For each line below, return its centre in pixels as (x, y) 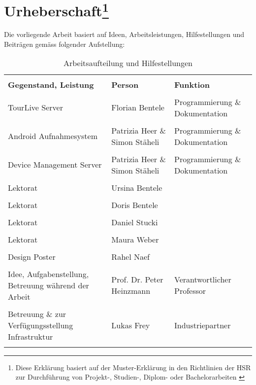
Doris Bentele (135, 205)
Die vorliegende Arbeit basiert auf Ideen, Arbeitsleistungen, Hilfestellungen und (124, 34)
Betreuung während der (48, 285)
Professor (190, 291)
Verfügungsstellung (41, 325)
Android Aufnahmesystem (53, 136)
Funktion (192, 84)
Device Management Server (55, 165)
